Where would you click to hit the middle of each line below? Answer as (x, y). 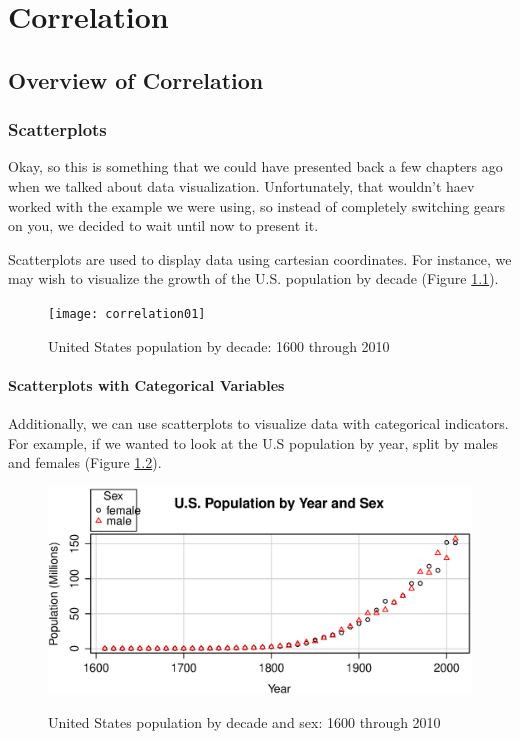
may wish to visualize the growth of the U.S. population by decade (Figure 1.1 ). (253, 278)
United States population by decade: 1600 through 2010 (219, 345)
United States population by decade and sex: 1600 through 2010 (244, 722)
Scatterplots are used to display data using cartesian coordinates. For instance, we (260, 258)
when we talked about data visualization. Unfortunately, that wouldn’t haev (241, 185)
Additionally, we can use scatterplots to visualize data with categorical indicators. (258, 422)
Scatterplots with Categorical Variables (146, 384)
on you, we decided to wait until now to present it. (163, 225)
